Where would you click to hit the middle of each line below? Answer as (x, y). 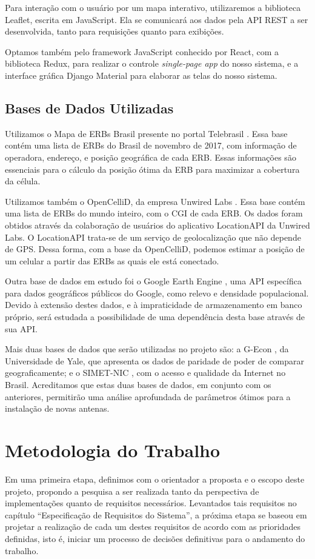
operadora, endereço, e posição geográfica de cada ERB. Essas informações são (151, 157)
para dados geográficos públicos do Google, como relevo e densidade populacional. (157, 293)
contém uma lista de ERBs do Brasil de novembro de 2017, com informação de (151, 145)
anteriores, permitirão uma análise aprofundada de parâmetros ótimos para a (148, 396)
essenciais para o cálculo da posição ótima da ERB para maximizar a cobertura (152, 169)
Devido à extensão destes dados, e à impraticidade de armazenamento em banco (154, 305)
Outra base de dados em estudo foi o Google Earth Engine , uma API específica (153, 281)
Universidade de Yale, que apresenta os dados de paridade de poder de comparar (155, 360)
